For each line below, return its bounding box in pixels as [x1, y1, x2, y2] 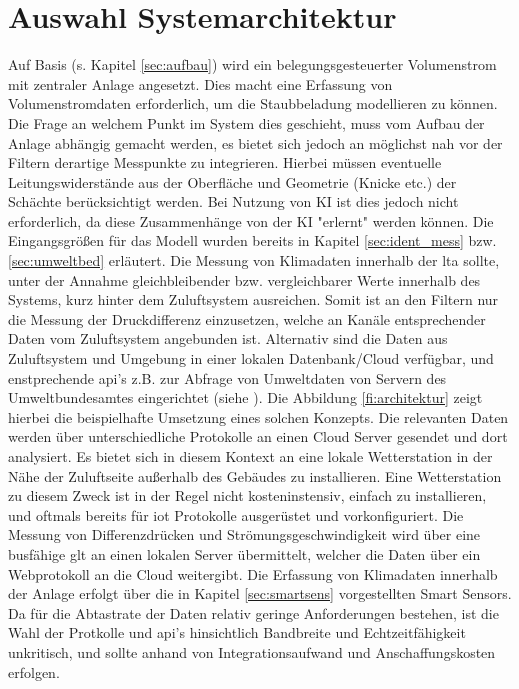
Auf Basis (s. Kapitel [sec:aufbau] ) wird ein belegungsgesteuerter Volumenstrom [8, 54, 497, 75]
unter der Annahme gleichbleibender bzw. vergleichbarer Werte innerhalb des [8, 269, 481, 290]
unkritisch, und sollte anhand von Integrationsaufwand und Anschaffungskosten [8, 641, 496, 662]
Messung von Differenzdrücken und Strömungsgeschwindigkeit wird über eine [8, 524, 481, 545]
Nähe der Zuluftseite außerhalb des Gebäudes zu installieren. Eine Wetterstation [8, 465, 502, 486]
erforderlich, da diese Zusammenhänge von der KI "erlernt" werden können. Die [8, 210, 494, 231]
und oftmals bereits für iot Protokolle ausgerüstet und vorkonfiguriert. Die [8, 504, 464, 525]
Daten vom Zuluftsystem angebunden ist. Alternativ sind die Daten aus [8, 328, 448, 349]
